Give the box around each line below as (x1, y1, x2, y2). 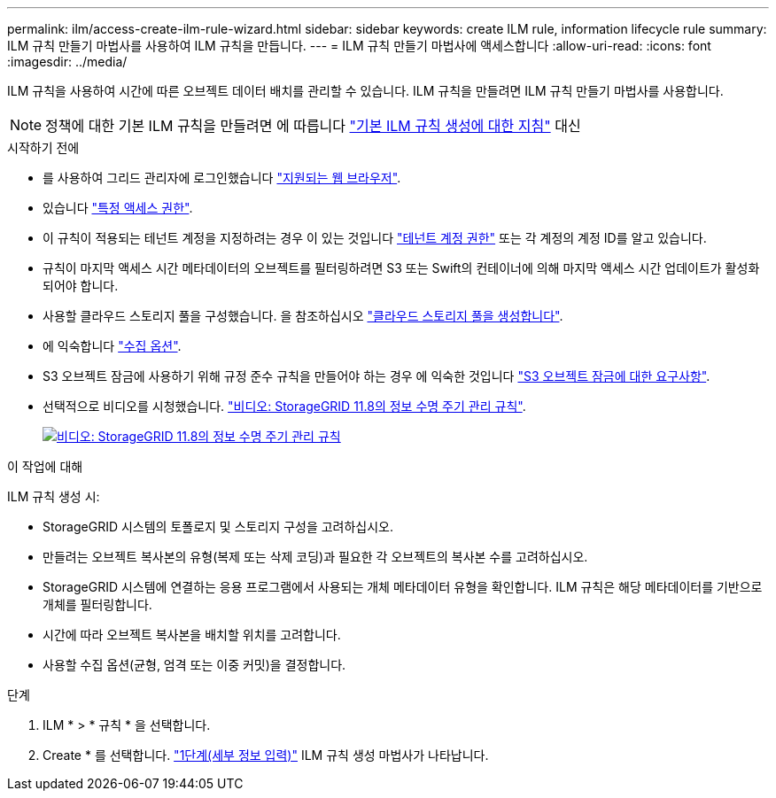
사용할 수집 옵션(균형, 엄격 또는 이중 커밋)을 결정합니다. (43, 657, 346, 672)
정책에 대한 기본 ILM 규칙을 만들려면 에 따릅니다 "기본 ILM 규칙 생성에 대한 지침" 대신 (45, 117, 581, 135)
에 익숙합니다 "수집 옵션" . (43, 338, 182, 353)
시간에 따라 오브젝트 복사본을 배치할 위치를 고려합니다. (43, 627, 341, 642)
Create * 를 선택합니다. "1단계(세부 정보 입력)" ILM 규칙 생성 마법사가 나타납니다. (43, 748, 489, 763)
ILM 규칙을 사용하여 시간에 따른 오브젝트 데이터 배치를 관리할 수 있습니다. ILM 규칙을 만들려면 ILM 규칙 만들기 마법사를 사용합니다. (7, 83, 724, 98)
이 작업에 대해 (7, 459, 83, 474)
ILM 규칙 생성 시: (7, 489, 100, 504)
